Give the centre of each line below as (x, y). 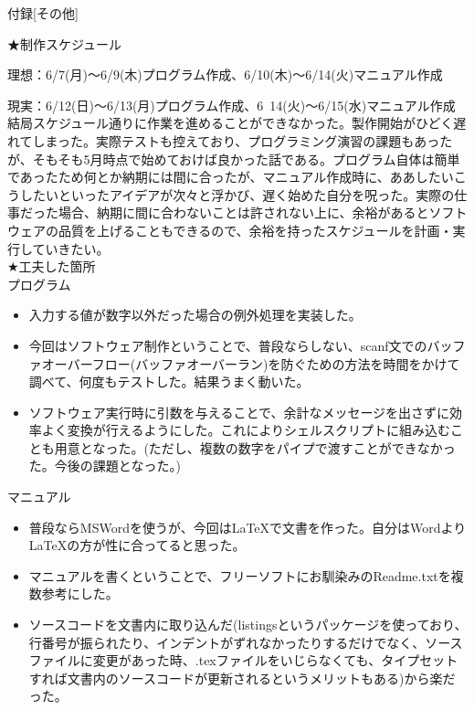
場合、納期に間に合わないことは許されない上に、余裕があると (243, 212)
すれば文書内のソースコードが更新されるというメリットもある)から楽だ (242, 678)
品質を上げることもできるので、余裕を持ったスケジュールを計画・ (255, 230)
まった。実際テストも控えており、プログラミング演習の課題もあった (249, 140)
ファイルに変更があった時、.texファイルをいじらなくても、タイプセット (243, 660)
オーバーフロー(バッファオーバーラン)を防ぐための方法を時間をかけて (251, 363)
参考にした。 (80, 593)
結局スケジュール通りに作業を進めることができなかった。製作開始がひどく (231, 123)
